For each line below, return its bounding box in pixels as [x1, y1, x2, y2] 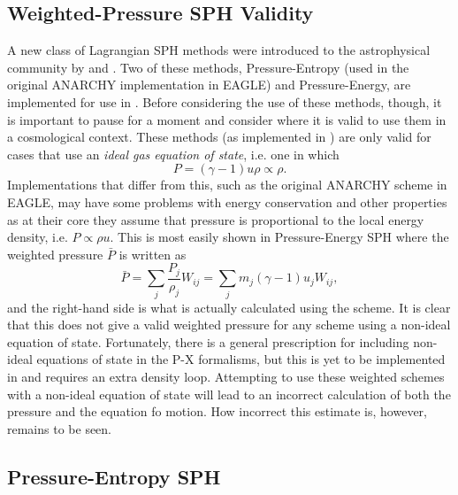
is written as [118, 244, 187, 263]
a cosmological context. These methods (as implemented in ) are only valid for [7, 128, 431, 146]
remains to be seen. [7, 419, 112, 437]
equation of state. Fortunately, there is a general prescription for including [7, 332, 409, 351]
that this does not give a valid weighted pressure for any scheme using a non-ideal [7, 315, 451, 334]
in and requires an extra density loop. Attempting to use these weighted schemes [7, 367, 445, 385]
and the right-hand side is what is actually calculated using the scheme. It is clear [7, 298, 451, 316]
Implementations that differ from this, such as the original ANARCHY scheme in [7, 175, 447, 194]
